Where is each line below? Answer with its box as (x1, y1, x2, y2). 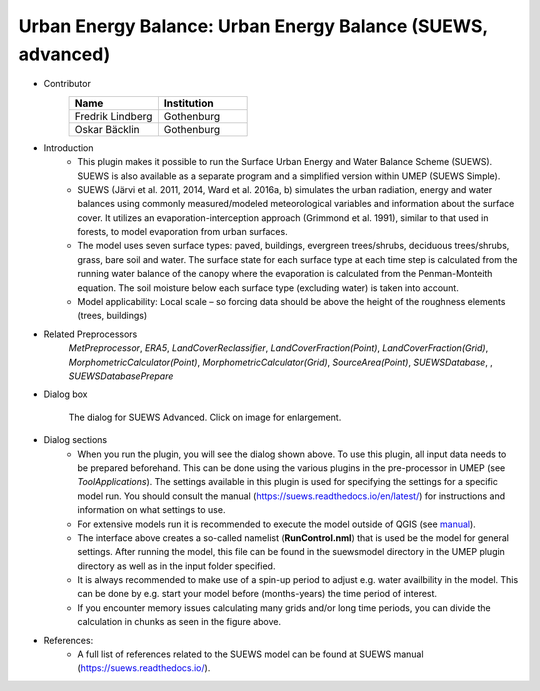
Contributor (43, 78, 92, 90)
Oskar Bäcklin (74, 122, 140, 136)
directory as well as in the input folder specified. (77, 560, 276, 572)
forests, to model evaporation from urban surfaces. (77, 226, 289, 238)
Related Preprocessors (43, 328, 138, 340)
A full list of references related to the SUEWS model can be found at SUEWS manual (77, 648, 424, 660)
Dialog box (43, 388, 88, 400)
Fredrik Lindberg (74, 109, 153, 123)
